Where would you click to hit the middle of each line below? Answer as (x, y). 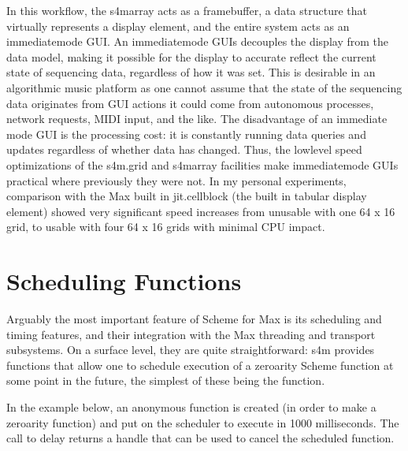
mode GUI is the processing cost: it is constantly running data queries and (186, 134)
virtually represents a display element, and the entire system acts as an (178, 26)
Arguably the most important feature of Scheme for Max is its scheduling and (194, 319)
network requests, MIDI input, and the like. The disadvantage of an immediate (197, 119)
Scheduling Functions (124, 281)
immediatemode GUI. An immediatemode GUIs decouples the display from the (197, 41)
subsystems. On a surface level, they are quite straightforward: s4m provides (191, 350)
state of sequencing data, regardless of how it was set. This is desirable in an (191, 72)
